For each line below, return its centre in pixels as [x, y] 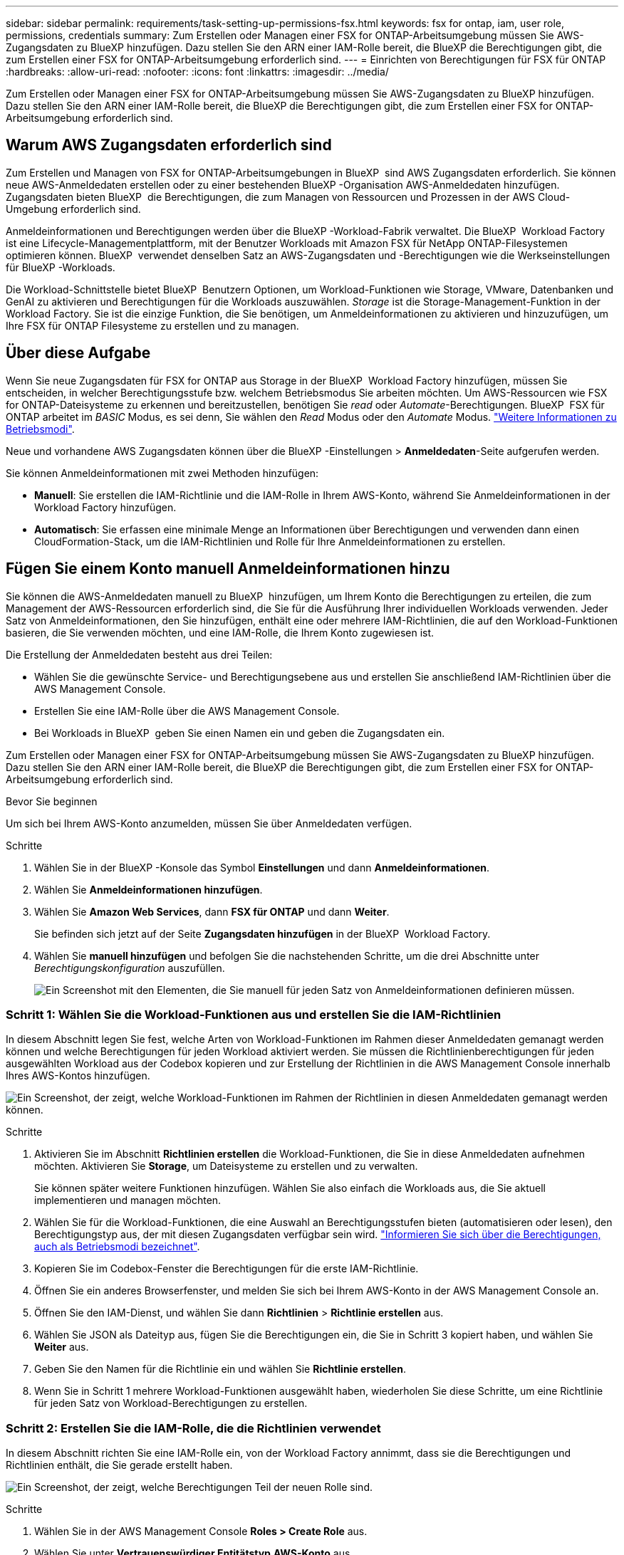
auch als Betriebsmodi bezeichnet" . [117, 1247]
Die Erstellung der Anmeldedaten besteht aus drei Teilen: [139, 654]
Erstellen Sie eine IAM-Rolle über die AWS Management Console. [187, 711]
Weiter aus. [62, 1347]
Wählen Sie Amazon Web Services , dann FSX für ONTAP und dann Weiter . [212, 911]
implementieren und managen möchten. [128, 1200]
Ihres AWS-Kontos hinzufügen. [78, 1076]
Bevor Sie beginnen [52, 801]
